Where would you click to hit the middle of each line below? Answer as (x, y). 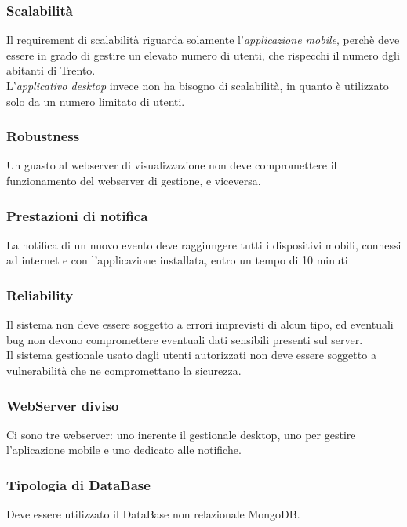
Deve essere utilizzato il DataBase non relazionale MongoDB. (153, 514)
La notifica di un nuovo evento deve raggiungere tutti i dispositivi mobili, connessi (204, 244)
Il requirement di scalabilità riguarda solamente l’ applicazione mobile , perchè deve (203, 40)
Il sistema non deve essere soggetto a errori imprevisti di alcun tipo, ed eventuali (200, 324)
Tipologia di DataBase (78, 484)
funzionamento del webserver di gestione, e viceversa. (134, 180)
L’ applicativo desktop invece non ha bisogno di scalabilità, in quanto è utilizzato (198, 85)
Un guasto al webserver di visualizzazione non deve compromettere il (172, 165)
